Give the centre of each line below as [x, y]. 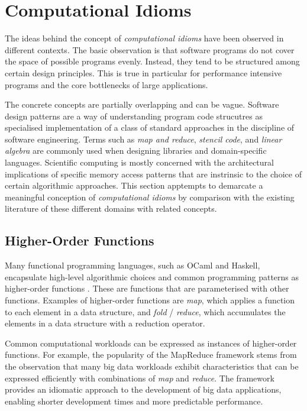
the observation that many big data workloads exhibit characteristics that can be [152, 366]
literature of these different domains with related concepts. [111, 208]
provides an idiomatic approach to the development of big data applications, [143, 389]
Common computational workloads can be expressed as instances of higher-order [151, 343]
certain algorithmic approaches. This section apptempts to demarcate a [134, 185]
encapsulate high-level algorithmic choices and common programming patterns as [152, 276]
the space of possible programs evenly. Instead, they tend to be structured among [152, 61]
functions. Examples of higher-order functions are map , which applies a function [150, 300]
